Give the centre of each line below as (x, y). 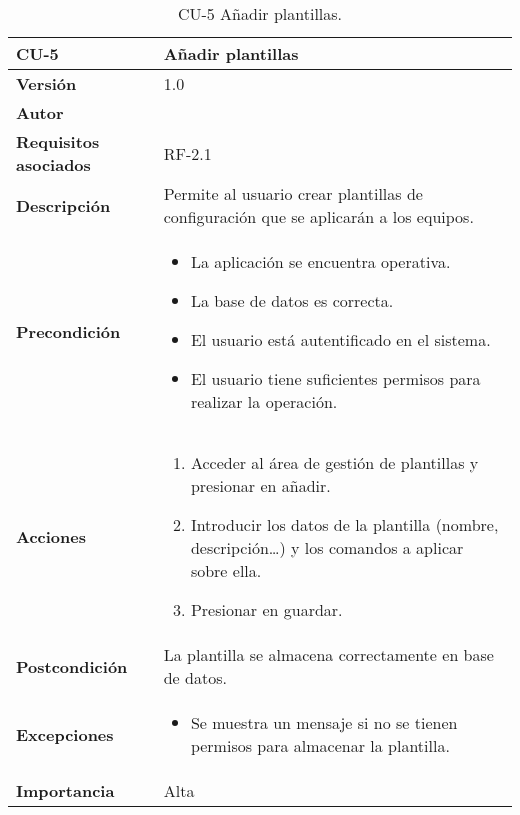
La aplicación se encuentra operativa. (320, 261)
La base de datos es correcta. (292, 300)
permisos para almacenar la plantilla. (320, 745)
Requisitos (58, 141)
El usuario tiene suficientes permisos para (335, 378)
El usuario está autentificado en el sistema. (340, 339)
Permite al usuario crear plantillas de (293, 193)
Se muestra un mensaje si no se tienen (324, 722)
